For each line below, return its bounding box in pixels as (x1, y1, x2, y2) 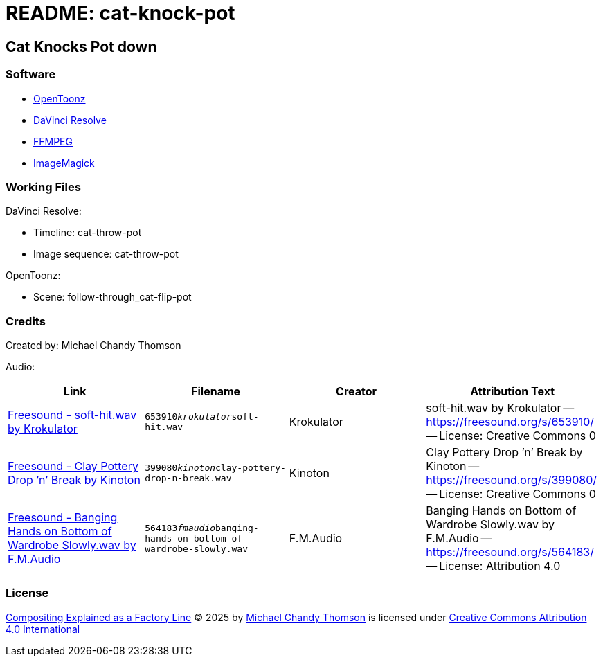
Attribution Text (470, 384, 555, 399)
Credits (6, 314, 46, 328)
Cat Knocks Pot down (6, 37, 157, 55)
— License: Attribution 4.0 (426, 559, 561, 573)
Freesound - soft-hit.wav (8, 408, 137, 422)
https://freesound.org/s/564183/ (426, 545, 594, 560)
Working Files (6, 179, 81, 194)
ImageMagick (33, 156, 95, 169)
